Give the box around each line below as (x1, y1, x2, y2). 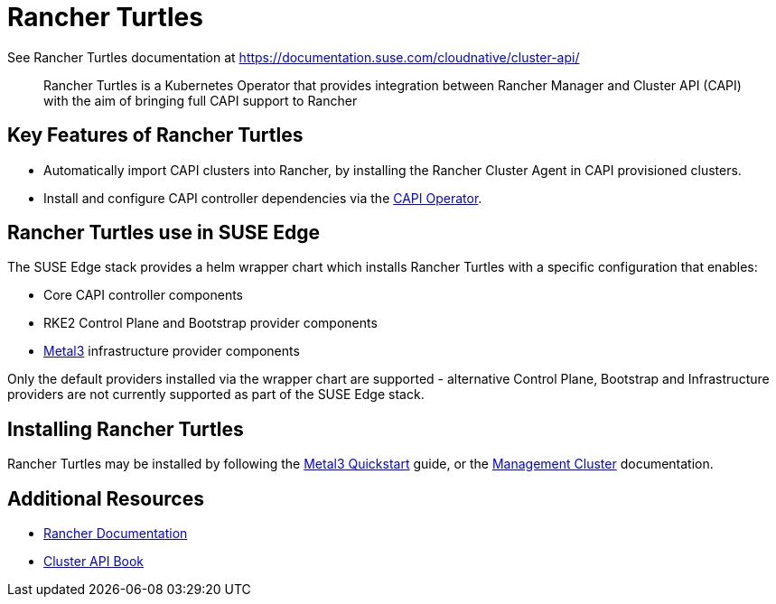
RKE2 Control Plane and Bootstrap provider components (43, 315, 378, 331)
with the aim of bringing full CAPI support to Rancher (43, 92, 358, 108)
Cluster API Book (43, 553, 145, 570)
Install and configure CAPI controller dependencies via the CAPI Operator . (43, 190, 482, 206)
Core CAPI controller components (43, 287, 243, 303)
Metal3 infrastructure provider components (43, 343, 300, 359)
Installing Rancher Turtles (7, 417, 244, 441)
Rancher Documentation (43, 525, 188, 542)
